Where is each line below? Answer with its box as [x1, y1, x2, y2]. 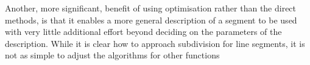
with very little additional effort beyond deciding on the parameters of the [5, 25, 282, 38]
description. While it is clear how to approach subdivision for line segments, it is [5, 37, 305, 49]
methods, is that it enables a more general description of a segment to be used [5, 13, 297, 26]
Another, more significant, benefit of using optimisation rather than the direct [5, 2, 297, 14]
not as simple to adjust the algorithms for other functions [5, 49, 220, 61]
